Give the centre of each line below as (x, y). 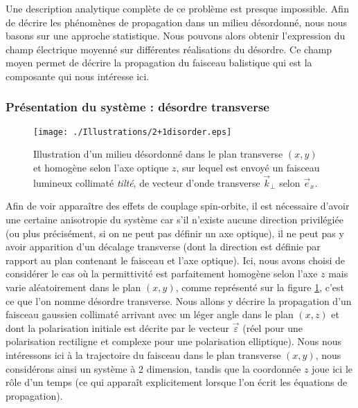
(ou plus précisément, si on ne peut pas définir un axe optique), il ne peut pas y (175, 233)
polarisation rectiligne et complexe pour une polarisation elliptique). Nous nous (174, 341)
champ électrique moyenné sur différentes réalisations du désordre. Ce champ (169, 49)
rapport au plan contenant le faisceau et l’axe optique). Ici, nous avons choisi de (175, 260)
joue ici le (332, 368)
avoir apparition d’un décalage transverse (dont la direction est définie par (163, 247)
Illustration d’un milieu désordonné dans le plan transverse (158, 154)
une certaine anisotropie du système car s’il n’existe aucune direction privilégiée (174, 220)
